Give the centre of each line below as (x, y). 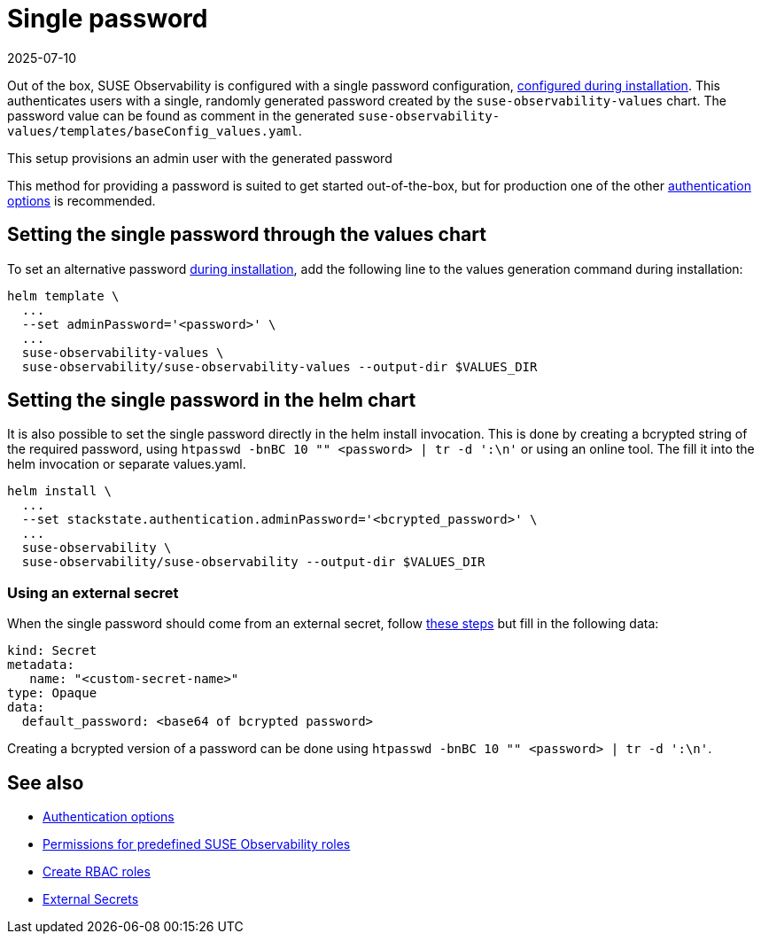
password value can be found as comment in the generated (181, 115)
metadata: (41, 665)
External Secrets (91, 899)
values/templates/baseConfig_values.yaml (153, 131)
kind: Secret (52, 651)
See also (46, 782)
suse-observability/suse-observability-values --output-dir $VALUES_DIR (280, 366)
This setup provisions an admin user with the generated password (200, 158)
